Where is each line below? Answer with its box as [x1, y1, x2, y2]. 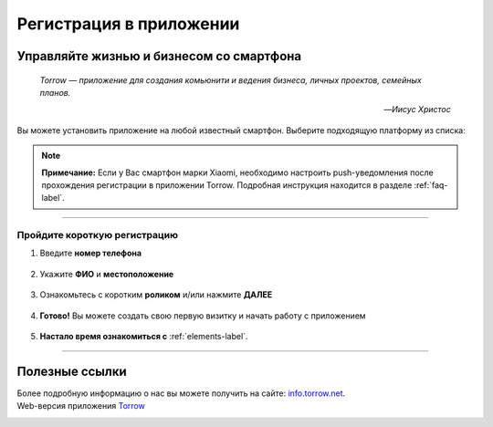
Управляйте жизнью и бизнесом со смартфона [16, 48, 302, 64]
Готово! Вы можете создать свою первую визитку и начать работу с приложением [39, 310, 366, 321]
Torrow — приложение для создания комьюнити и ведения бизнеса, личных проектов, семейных [39, 74, 422, 86]
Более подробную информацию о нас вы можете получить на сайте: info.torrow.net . [16, 388, 346, 399]
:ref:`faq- [414, 179, 448, 191]
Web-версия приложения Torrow [16, 401, 145, 411]
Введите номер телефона [39, 247, 142, 259]
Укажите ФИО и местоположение [39, 268, 174, 279]
